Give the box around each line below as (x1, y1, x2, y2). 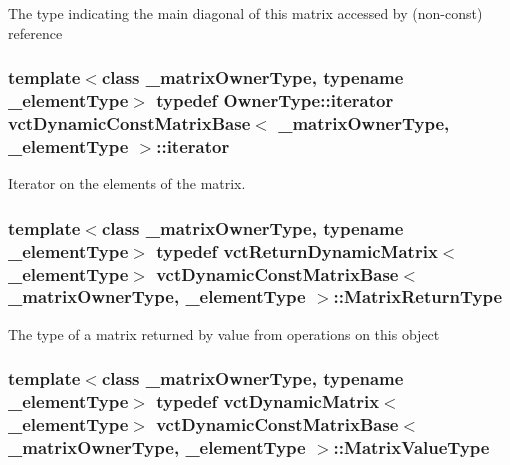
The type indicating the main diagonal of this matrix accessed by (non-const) (8, 3, 483, 23)
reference (8, 22, 63, 43)
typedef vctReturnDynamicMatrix (156, 238, 438, 263)
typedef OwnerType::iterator (156, 88, 394, 113)
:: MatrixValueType (333, 435, 490, 460)
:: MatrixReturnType (333, 284, 503, 309)
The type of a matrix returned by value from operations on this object (8, 323, 440, 344)
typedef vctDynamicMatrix (156, 389, 380, 414)
